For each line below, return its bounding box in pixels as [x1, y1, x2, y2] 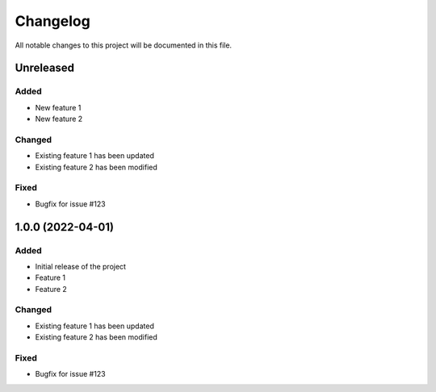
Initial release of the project [35, 261, 127, 271]
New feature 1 [35, 102, 82, 112]
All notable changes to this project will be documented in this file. [15, 40, 233, 50]
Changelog [15, 12, 90, 30]
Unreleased [15, 61, 75, 75]
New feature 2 [35, 114, 83, 124]
